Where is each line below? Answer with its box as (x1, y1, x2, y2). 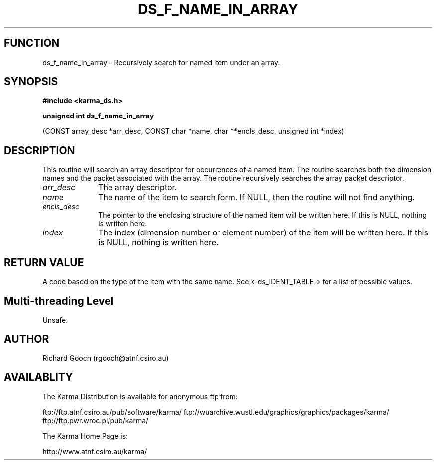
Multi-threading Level (4, 294, 114, 307)
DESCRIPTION (4, 144, 75, 157)
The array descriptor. (98, 182, 177, 193)
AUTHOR (4, 333, 49, 346)
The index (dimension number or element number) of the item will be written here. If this (98, 228, 428, 238)
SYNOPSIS (4, 75, 58, 88)
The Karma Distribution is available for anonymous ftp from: (42, 392, 238, 401)
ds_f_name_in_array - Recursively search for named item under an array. (42, 58, 280, 67)
